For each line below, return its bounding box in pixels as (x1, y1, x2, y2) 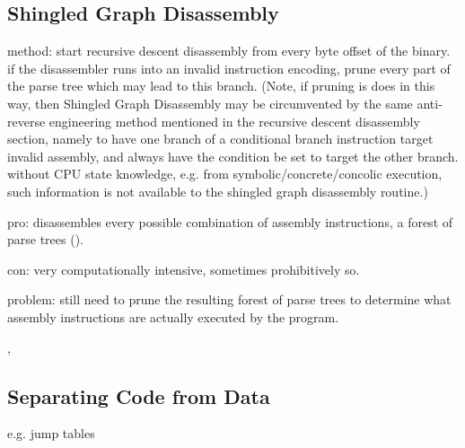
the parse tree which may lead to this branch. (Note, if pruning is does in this (7, 76, 435, 95)
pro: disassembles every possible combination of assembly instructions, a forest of (7, 212, 453, 231)
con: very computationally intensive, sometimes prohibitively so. (7, 259, 360, 278)
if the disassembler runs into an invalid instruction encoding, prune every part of (7, 58, 451, 77)
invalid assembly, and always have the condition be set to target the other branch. (7, 146, 459, 165)
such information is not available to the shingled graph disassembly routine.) (7, 181, 428, 200)
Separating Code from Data (7, 382, 270, 409)
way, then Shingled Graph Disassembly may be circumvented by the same (7, 93, 413, 112)
